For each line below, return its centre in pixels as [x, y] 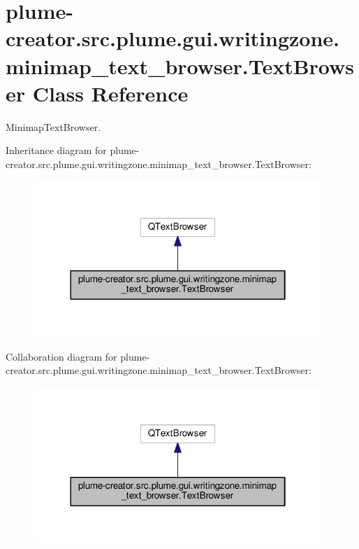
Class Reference [110, 93]
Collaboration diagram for [61, 356]
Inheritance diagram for [56, 150]
